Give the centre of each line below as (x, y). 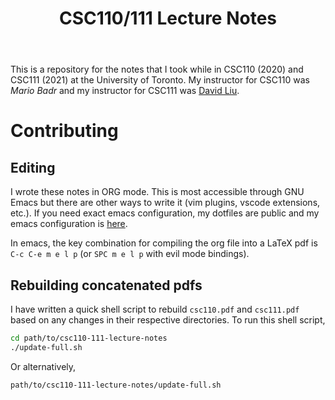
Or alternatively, (43, 366)
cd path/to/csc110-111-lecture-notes (89, 338)
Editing (33, 167)
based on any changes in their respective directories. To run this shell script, (168, 320)
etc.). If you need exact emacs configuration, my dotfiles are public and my (165, 213)
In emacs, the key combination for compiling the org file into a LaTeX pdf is (164, 243)
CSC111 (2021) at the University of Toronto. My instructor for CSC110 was (160, 80)
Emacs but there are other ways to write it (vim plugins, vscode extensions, (165, 203)
